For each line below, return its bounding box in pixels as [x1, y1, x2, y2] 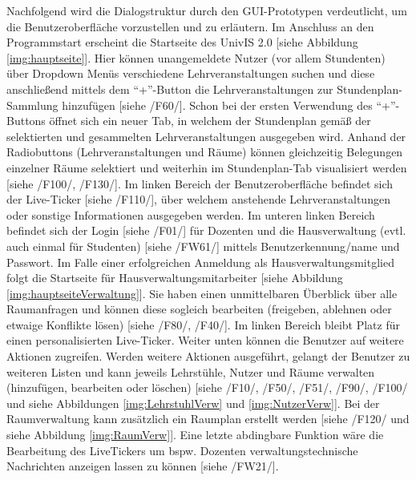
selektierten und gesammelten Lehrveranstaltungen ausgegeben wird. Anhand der [6, 127, 406, 144]
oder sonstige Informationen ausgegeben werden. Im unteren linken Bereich [6, 206, 375, 223]
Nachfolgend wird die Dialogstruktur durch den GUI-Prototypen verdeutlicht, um [6, 2, 407, 18]
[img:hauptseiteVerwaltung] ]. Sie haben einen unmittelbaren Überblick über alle [6, 284, 398, 301]
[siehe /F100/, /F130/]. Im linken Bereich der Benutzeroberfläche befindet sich [6, 175, 394, 192]
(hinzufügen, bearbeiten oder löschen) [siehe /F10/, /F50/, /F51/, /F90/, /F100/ [6, 379, 408, 396]
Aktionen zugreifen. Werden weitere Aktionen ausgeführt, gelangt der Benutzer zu [6, 348, 410, 365]
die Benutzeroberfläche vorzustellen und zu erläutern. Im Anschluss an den [6, 18, 374, 34]
